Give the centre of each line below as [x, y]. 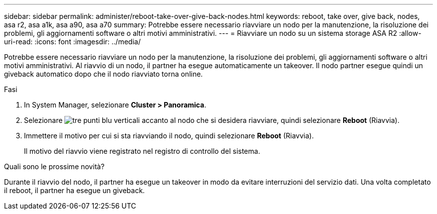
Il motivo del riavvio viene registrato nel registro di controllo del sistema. [142, 151]
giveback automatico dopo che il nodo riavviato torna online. [104, 74]
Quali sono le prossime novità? [54, 166]
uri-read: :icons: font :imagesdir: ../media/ [72, 42]
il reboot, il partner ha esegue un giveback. [75, 190]
